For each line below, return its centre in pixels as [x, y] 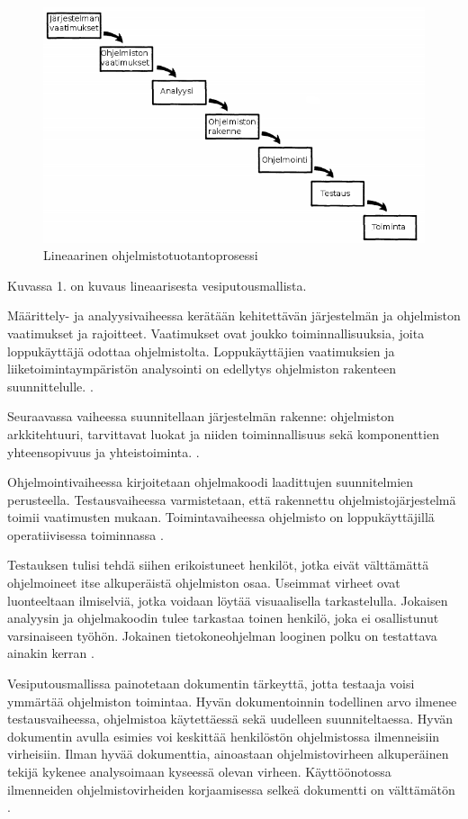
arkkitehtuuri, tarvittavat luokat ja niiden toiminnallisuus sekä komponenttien [223, 433]
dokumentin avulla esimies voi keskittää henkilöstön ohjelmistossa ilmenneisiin [224, 736]
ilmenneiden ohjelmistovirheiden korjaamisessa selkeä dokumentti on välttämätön [231, 789]
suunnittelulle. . [50, 386]
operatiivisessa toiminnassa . [85, 534]
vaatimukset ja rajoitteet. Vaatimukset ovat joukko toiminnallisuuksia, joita [216, 333]
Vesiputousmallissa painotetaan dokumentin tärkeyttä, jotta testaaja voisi [211, 684]
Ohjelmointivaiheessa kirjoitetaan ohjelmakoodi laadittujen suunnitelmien [211, 482]
